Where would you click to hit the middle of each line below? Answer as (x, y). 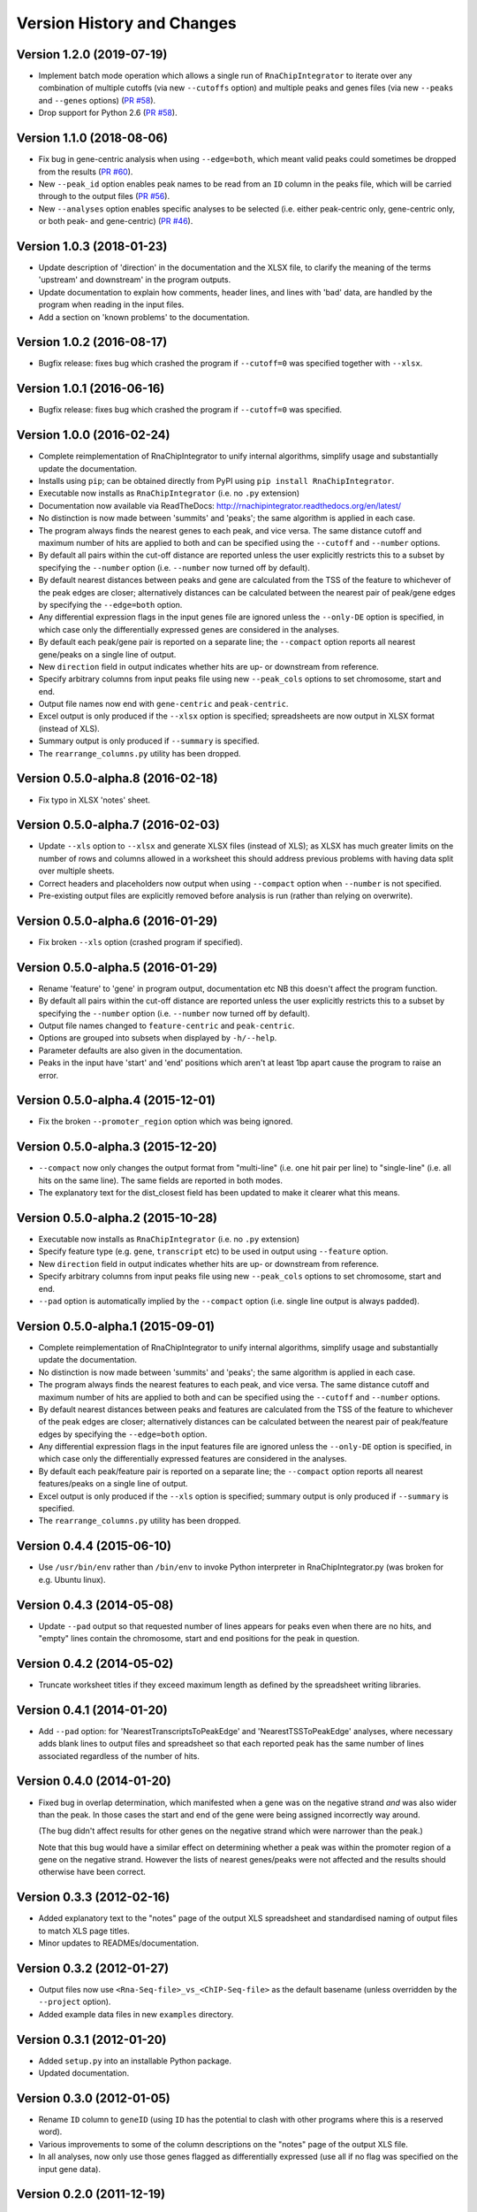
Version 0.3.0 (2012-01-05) (94, 2098)
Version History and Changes (127, 23)
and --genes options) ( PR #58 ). (97, 100)
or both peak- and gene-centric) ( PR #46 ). (116, 221)
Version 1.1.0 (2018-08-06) (92, 138)
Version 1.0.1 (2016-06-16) (91, 389)
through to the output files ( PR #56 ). (104, 196)
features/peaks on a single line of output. (114, 1484)
